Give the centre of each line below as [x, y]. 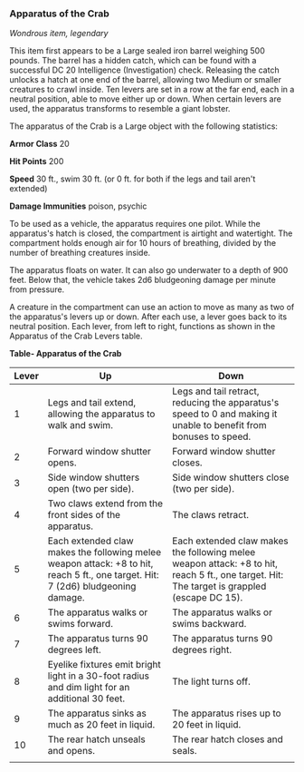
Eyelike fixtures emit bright [104, 665]
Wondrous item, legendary [59, 34]
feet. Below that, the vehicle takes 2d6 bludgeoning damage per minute [142, 280]
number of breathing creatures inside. [80, 253]
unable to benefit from [219, 425]
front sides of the [84, 515]
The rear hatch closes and [227, 739]
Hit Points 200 [37, 161]
